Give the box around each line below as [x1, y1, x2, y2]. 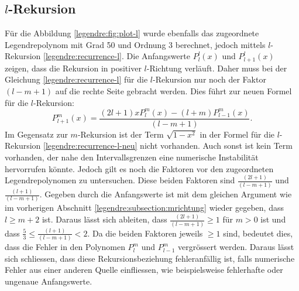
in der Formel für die [200, 128, 274, 140]
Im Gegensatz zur [5, 128, 68, 140]
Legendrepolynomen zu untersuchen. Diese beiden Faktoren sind [5, 174, 235, 186]
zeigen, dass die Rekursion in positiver [5, 61, 142, 74]
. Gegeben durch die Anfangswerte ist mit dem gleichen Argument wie [39, 188, 292, 200]
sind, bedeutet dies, [223, 227, 293, 239]
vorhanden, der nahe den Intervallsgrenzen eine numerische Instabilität [5, 150, 259, 163]
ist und [260, 213, 286, 225]
